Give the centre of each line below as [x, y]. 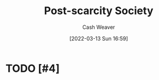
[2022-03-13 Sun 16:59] [99, 38]
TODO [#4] [33, 68]
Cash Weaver [99, 27]
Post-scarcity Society [99, 11]
